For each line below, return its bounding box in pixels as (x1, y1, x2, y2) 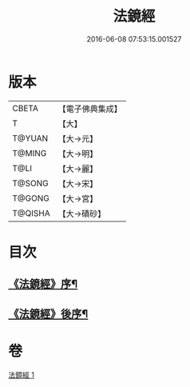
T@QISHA (12, 207, 50, 218)
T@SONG (12, 178, 49, 189)
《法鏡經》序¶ (8, 277, 78, 291)
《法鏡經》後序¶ (8, 307, 89, 321)
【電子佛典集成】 (57, 103, 122, 114)
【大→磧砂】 (57, 208, 106, 219)
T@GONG (12, 193, 49, 204)
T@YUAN (12, 133, 49, 144)
